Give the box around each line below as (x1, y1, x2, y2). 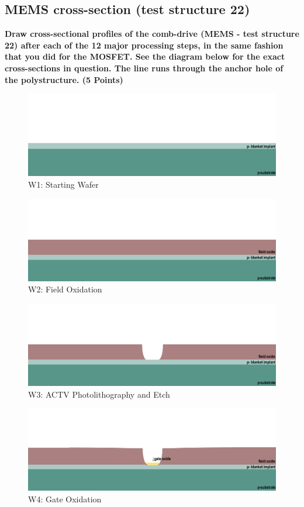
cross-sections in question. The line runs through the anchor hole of (5, 61, 284, 74)
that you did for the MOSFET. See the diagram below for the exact (5, 50, 285, 63)
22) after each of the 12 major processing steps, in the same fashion (5, 39, 284, 51)
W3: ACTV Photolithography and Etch (28, 388, 170, 400)
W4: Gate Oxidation (28, 493, 102, 505)
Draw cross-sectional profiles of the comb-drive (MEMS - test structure (5, 27, 299, 40)
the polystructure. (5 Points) (5, 73, 123, 85)
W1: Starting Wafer (28, 178, 99, 190)
